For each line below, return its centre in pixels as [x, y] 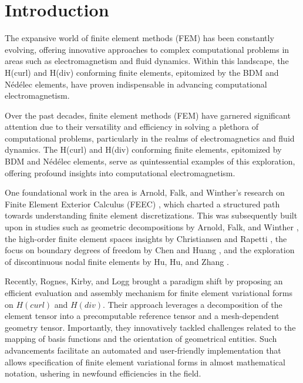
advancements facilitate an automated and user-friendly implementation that [143, 350]
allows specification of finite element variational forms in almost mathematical [145, 362]
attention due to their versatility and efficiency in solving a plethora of [132, 127]
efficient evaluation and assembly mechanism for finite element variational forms [149, 293]
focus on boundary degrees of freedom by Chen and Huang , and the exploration [150, 250]
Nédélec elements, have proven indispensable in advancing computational [136, 84]
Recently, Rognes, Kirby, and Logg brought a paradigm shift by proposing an [144, 281]
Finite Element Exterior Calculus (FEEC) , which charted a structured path [142, 204]
